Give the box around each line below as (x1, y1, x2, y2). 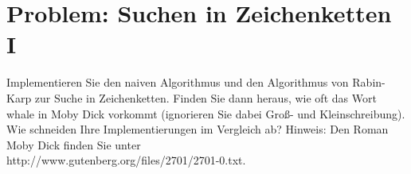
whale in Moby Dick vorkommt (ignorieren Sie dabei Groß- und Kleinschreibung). (6, 105, 405, 122)
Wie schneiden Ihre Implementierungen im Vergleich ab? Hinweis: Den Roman (6, 121, 389, 137)
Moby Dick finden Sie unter (6, 136, 141, 153)
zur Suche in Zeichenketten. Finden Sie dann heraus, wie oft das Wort (34, 89, 377, 106)
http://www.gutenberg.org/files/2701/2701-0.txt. (6, 152, 246, 168)
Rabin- (352, 74, 386, 91)
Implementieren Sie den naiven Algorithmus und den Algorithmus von (6, 74, 349, 91)
